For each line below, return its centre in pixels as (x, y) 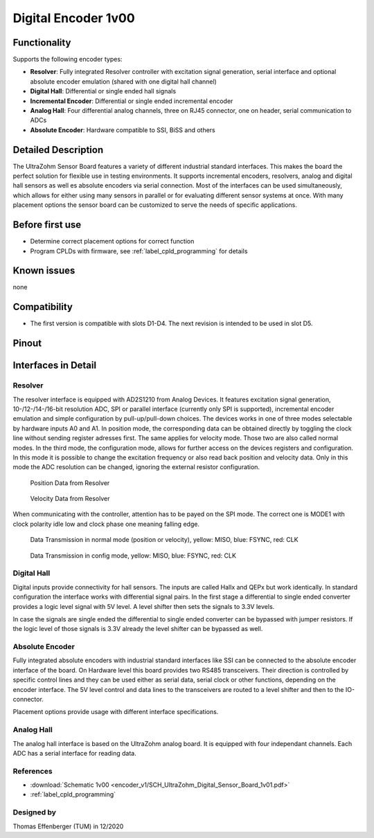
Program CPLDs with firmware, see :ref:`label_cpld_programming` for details (139, 251)
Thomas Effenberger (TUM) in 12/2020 (68, 826)
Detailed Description (58, 150)
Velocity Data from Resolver (70, 499)
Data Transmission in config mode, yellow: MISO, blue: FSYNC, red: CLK (133, 555)
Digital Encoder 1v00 (74, 18)
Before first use (47, 225)
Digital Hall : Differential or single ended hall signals (103, 91)
